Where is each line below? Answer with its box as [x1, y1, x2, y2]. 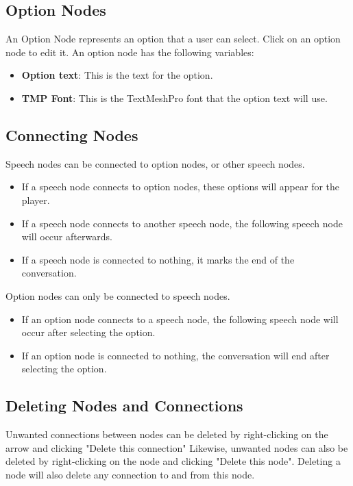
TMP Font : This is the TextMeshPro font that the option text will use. [21, 90, 328, 105]
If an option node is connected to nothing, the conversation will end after [21, 348, 330, 362]
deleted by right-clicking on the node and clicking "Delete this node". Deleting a [5, 454, 341, 468]
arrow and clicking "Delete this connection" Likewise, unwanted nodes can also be [5, 440, 348, 455]
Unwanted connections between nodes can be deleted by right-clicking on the [5, 427, 328, 442]
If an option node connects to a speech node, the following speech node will [21, 311, 339, 326]
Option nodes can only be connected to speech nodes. [5, 288, 230, 303]
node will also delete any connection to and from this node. [5, 467, 255, 481]
